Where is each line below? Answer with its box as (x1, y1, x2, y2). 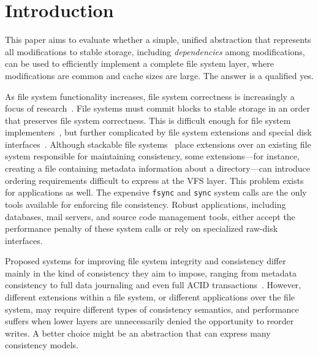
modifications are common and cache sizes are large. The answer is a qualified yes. (5, 69, 314, 82)
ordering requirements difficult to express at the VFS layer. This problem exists (5, 174, 304, 186)
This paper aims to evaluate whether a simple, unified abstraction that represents (5, 33, 311, 46)
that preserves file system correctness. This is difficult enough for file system (5, 113, 291, 126)
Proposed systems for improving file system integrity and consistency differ (5, 254, 286, 267)
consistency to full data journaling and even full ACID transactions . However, (5, 278, 301, 291)
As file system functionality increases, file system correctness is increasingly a (5, 90, 295, 102)
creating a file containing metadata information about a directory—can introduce (5, 162, 311, 175)
